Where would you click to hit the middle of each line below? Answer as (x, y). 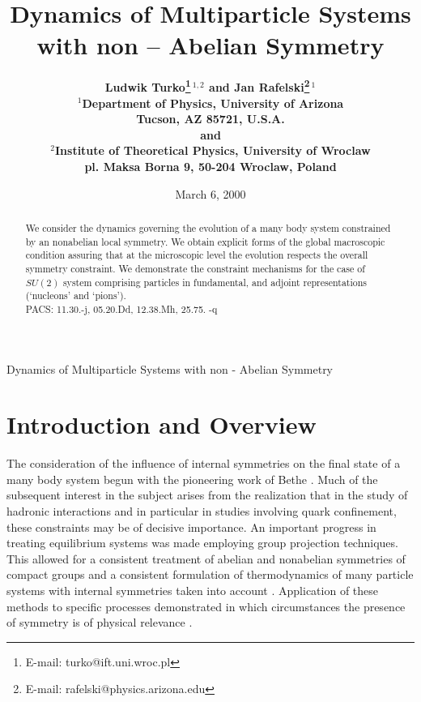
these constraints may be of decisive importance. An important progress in (191, 526)
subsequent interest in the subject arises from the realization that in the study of (207, 495)
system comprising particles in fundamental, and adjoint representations (215, 282)
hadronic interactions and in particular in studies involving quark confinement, (202, 511)
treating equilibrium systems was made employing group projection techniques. (202, 543)
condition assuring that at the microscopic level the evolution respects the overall (197, 255)
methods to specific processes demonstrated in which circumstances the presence (206, 606)
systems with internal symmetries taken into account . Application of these (193, 590)
